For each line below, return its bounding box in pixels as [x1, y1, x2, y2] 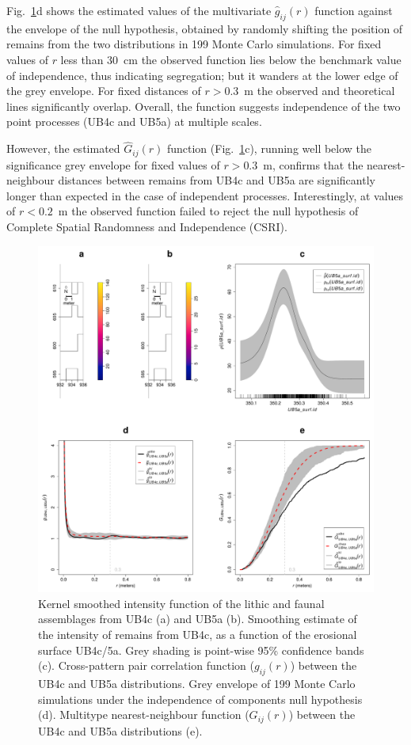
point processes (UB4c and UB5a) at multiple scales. [6, 113, 262, 130]
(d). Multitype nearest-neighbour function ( [38, 706, 249, 723]
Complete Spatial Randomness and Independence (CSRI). [6, 219, 287, 234]
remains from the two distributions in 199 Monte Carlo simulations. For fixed [6, 36, 382, 52]
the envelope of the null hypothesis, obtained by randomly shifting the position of [6, 20, 403, 36]
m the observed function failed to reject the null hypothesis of [58, 203, 359, 219]
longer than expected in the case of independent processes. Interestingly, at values [6, 187, 404, 203]
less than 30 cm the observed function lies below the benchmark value [60, 51, 401, 67]
